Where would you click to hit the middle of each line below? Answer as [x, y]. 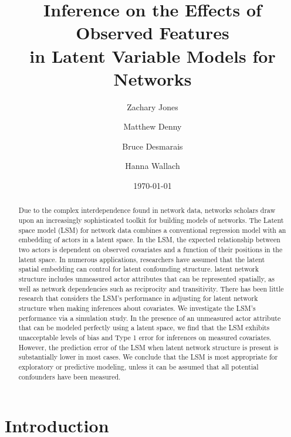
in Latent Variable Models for [153, 55]
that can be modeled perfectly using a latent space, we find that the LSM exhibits [144, 328]
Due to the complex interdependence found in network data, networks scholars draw [147, 210]
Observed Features [153, 33]
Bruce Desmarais [153, 146]
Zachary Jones [153, 106]
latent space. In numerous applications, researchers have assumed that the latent [142, 259]
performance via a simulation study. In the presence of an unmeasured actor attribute [150, 318]
